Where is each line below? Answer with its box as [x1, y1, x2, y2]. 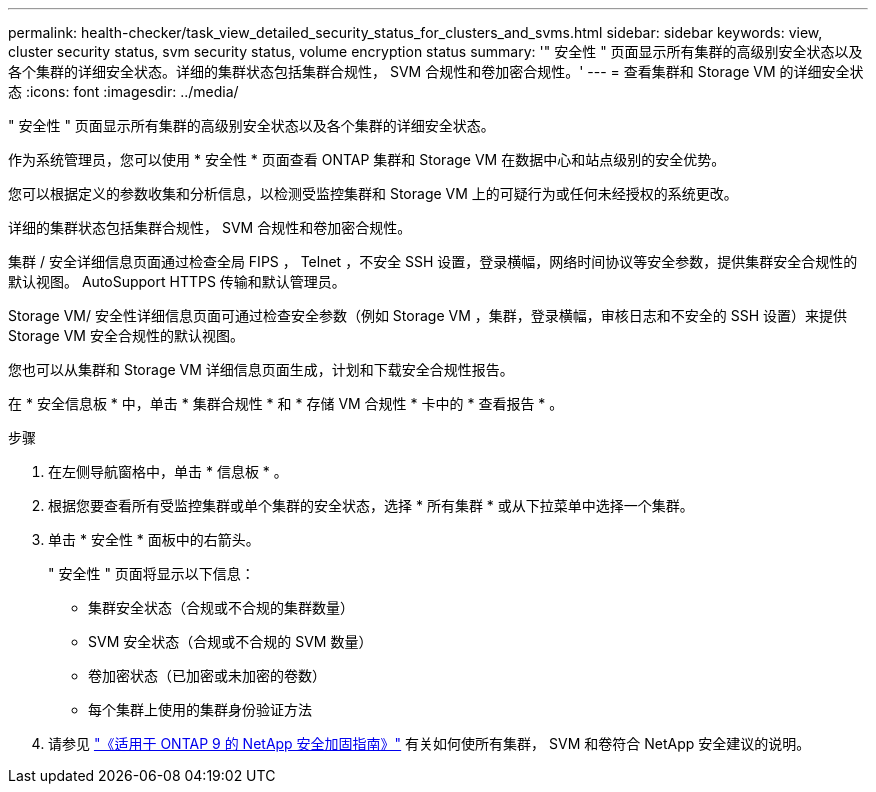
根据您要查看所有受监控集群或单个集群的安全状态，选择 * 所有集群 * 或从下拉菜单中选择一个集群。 [48, 497, 694, 514]
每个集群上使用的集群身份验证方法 [88, 701, 312, 718]
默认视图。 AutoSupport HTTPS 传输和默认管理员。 [8, 273, 346, 290]
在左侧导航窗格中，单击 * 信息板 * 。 [48, 463, 288, 480]
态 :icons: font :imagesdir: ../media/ [8, 83, 239, 100]
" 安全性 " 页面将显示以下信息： [48, 565, 255, 582]
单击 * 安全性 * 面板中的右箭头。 [48, 531, 260, 548]
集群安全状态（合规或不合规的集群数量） [88, 599, 354, 616]
